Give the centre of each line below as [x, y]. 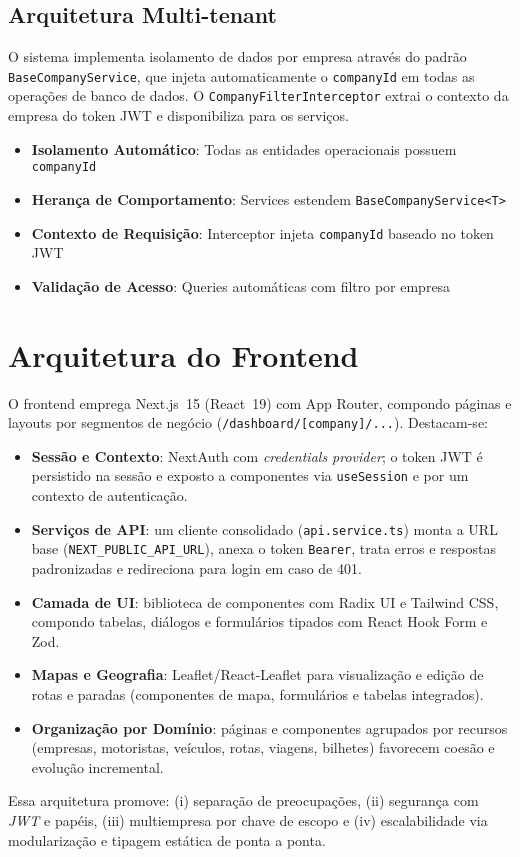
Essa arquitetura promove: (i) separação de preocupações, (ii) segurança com [243, 800]
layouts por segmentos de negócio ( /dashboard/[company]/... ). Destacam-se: [248, 422]
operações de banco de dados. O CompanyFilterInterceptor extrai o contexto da [258, 95]
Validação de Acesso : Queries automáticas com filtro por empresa [241, 285]
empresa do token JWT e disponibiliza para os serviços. [178, 115]
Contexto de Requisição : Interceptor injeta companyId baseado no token [262, 232]
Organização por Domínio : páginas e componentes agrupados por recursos [269, 727]
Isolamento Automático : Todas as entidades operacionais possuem [244, 148]
